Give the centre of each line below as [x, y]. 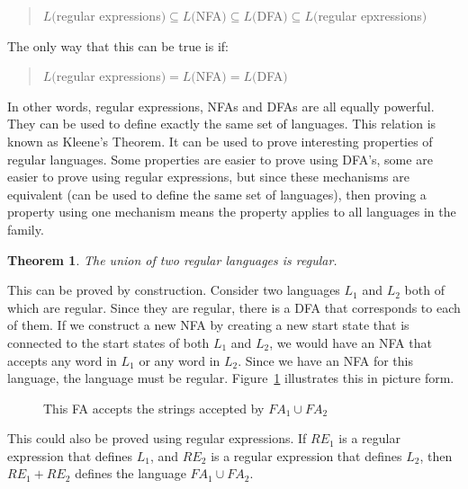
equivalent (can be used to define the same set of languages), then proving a [217, 194]
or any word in [180, 360]
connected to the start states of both [108, 342]
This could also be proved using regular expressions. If [157, 438]
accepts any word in [62, 360]
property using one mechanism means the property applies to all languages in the [232, 212]
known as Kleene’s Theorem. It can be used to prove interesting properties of [220, 141]
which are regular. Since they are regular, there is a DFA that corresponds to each [234, 307]
